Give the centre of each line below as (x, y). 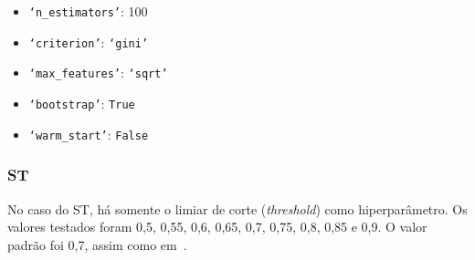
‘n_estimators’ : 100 (88, 11)
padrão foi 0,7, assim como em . (97, 244)
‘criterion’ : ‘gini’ (89, 42)
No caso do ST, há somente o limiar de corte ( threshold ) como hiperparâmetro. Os (237, 208)
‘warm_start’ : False (89, 134)
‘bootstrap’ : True (82, 103)
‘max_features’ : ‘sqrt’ (98, 73)
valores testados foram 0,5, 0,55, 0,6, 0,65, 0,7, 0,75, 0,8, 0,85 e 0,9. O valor (217, 227)
